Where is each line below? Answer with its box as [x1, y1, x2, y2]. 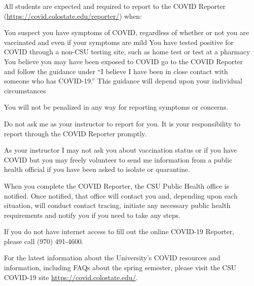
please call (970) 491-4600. [4, 236, 84, 246]
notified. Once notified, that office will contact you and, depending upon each [4, 190, 238, 201]
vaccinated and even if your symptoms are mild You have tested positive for [4, 37, 234, 47]
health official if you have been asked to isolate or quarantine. [4, 164, 190, 174]
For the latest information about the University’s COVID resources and [4, 252, 220, 263]
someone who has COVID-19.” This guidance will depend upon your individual [4, 76, 243, 86]
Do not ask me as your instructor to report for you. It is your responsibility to [4, 118, 241, 128]
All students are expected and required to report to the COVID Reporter [4, 1, 226, 11]
